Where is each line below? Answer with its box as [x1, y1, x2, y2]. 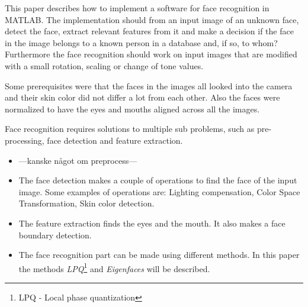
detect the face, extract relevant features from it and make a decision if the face [5, 25, 294, 37]
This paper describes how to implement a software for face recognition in [5, 2, 269, 14]
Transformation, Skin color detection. [18, 197, 155, 209]
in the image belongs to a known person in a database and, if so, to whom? [5, 36, 278, 49]
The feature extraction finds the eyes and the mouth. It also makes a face [18, 216, 285, 229]
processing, [5, 134, 44, 146]
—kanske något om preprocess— [18, 154, 137, 166]
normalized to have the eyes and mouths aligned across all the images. [5, 102, 260, 115]
